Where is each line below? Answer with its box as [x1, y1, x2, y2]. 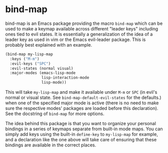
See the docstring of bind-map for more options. [5, 110, 105, 117]
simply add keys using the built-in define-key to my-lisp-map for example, [5, 131, 158, 137]
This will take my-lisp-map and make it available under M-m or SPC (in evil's [5, 89, 158, 95]
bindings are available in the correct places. [5, 142, 96, 148]
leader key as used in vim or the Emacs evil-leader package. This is [5, 36, 146, 43]
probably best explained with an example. [5, 42, 93, 48]
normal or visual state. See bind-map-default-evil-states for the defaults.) [5, 95, 162, 101]
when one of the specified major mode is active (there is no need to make [5, 100, 159, 106]
